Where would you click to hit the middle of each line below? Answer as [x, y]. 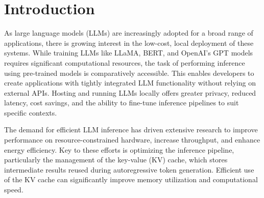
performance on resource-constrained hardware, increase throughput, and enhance [132, 140]
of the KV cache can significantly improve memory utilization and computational [131, 179]
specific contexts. [31, 112]
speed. [14, 190]
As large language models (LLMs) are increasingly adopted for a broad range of [129, 33]
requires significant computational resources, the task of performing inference [125, 62]
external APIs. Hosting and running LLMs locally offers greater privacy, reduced [130, 92]
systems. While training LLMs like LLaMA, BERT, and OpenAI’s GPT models [129, 53]
